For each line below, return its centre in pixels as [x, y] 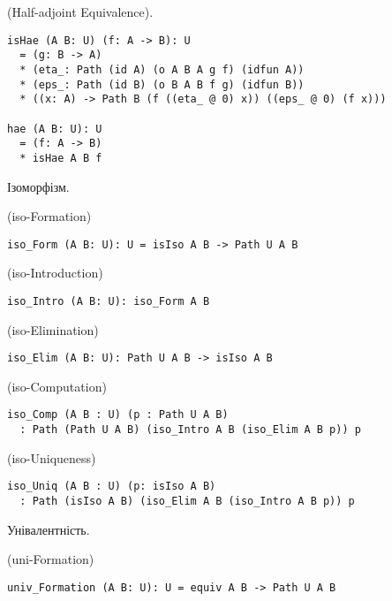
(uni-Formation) [51, 559]
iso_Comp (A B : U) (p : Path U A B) [118, 415]
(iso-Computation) [57, 386]
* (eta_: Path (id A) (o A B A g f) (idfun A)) [162, 69]
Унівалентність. [49, 529]
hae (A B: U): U [55, 129]
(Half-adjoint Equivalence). [80, 11]
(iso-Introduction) [55, 273]
